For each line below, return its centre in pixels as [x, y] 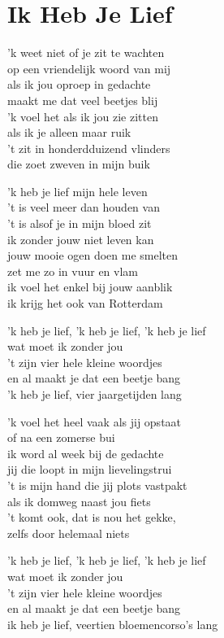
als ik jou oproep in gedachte [79, 84]
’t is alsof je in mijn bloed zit [80, 223]
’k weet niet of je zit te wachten [86, 52]
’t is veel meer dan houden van [84, 207]
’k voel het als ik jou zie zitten [83, 116]
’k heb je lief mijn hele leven [78, 191]
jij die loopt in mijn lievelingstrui [90, 469]
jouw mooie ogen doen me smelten [93, 255]
